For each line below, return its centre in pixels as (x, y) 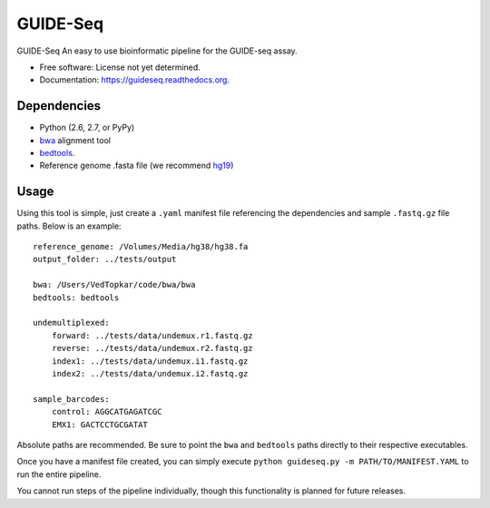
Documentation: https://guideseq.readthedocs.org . (135, 80)
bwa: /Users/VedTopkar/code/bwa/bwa (114, 285)
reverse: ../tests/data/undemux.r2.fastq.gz (152, 348)
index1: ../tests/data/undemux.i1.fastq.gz (150, 361)
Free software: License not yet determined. (120, 67)
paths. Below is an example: (69, 226)
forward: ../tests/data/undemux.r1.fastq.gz (152, 335)
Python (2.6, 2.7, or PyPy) (87, 128)
